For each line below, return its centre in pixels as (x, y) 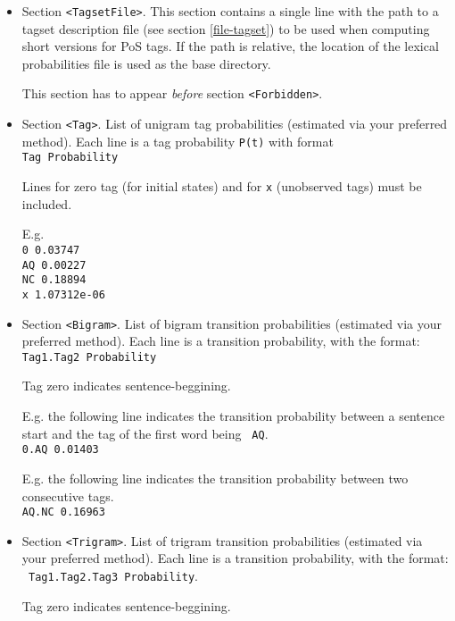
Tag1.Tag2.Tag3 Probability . (113, 576)
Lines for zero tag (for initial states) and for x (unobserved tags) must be (222, 186)
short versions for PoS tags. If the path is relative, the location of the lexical (230, 46)
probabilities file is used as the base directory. (146, 63)
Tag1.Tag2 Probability (89, 357)
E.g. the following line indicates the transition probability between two (215, 478)
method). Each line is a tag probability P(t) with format (178, 141)
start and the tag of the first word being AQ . (145, 433)
